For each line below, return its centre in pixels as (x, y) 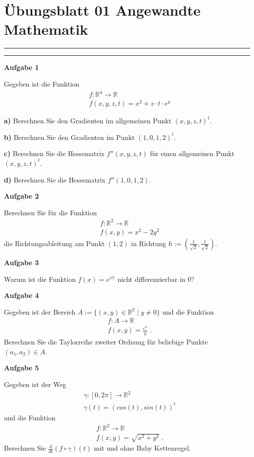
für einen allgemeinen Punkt (192, 153)
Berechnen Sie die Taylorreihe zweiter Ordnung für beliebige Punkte (106, 342)
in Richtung (149, 243)
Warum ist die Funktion (40, 279)
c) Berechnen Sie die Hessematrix (54, 153)
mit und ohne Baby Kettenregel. (142, 448)
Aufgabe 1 (21, 67)
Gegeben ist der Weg (35, 384)
